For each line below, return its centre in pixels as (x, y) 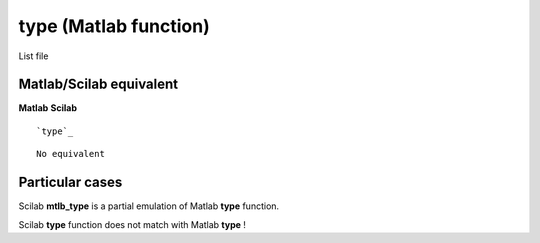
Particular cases (70, 182)
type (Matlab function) (114, 26)
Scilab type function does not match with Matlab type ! (132, 224)
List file (33, 56)
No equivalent (70, 154)
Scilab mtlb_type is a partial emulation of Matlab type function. (149, 206)
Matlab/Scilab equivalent (98, 84)
